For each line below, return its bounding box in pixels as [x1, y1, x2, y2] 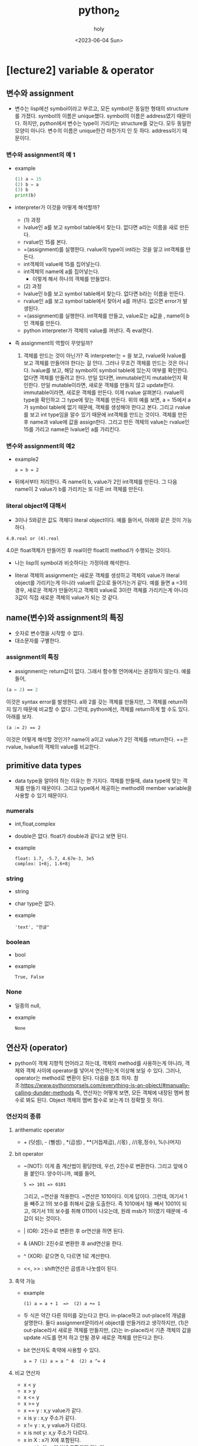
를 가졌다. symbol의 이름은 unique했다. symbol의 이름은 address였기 [14, 113, 176, 120]
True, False [14, 974, 44, 980]
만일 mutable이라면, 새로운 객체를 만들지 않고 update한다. [41, 382, 175, 389]
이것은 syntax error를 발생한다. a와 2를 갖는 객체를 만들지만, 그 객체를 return [6, 698, 183, 705]
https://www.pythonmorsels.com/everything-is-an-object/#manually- [21, 1081, 190, 1088]
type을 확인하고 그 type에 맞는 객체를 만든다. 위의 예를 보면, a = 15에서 [23, 396, 187, 404]
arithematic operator [14, 1126, 65, 1133]
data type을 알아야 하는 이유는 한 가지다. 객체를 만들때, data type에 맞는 [14, 777, 181, 784]
